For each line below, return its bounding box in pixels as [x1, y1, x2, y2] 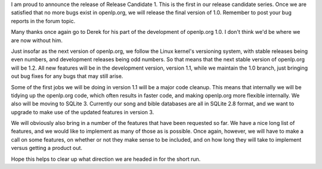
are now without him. [11, 36, 63, 44]
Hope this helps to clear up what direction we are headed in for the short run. [11, 155, 201, 162]
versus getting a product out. [11, 145, 83, 152]
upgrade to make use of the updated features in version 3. [11, 108, 154, 115]
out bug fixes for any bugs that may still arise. [11, 73, 123, 80]
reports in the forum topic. [11, 17, 76, 24]
